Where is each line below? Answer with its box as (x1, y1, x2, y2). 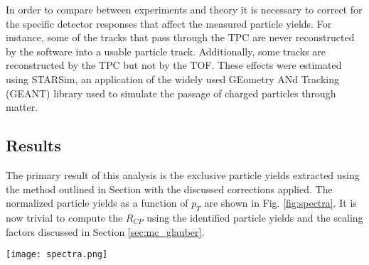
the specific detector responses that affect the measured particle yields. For (6, 16, 332, 31)
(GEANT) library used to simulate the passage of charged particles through (6, 85, 336, 100)
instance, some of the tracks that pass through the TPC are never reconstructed (6, 30, 355, 45)
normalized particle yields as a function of (6, 195, 188, 210)
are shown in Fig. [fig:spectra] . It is (204, 195, 357, 210)
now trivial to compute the (6, 210, 123, 225)
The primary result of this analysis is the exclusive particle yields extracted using (6, 167, 360, 182)
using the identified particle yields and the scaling (146, 210, 363, 225)
